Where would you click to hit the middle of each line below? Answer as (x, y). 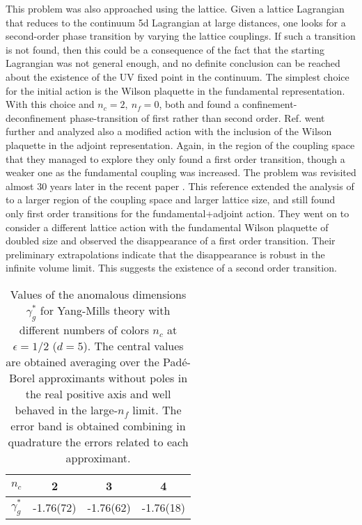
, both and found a (199, 104)
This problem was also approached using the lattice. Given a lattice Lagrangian (175, 8)
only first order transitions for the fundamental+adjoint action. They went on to (178, 213)
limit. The (157, 410)
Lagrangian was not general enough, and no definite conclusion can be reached (173, 63)
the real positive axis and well (98, 394)
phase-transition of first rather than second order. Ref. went (197, 117)
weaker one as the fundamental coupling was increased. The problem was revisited (181, 172)
